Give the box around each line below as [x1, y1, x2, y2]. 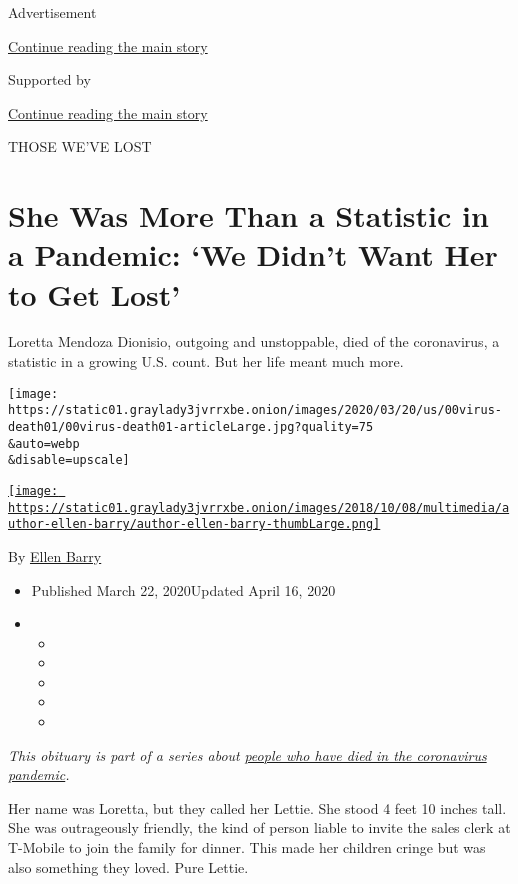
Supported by [8, 69, 91, 90]
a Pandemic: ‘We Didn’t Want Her [8, 234, 498, 275]
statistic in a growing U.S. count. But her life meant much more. [8, 351, 404, 372]
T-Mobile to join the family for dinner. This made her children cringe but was [8, 837, 486, 858]
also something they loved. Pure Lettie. [8, 856, 249, 877]
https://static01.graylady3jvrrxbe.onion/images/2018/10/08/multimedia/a [8, 500, 510, 515]
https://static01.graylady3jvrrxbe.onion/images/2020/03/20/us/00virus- [8, 403, 502, 418]
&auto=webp [8, 436, 80, 451]
